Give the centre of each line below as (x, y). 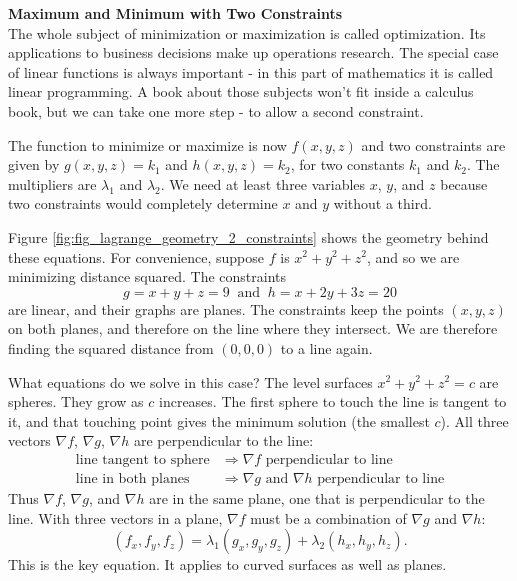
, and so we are (413, 256)
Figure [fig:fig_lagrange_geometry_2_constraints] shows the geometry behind (248, 236)
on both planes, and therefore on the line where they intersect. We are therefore (253, 328)
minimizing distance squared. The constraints (147, 276)
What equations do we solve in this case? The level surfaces (190, 381)
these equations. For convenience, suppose (136, 256)
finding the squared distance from (111, 347)
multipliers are (52, 183)
